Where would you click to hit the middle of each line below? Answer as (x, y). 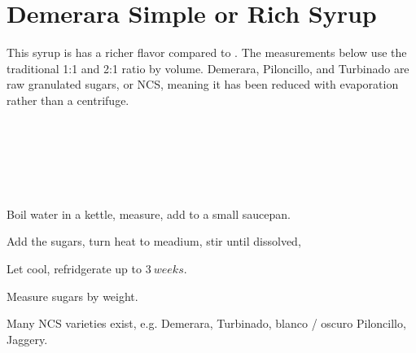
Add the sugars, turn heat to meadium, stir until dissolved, (154, 241)
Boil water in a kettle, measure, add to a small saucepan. (149, 214)
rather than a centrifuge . (68, 100)
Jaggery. (27, 339)
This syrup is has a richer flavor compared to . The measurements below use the (207, 52)
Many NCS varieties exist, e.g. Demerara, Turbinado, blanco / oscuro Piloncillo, (206, 323)
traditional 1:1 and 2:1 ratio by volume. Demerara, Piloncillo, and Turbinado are (208, 68)
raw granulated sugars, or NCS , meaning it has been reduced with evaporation (203, 84)
